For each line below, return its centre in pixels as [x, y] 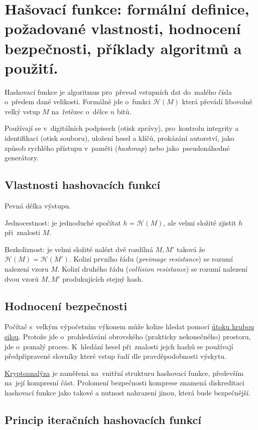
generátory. [22, 158]
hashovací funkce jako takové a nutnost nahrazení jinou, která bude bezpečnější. [127, 392]
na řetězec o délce [80, 111]
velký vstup [22, 111]
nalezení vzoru [27, 269]
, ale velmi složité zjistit [200, 222]
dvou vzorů [22, 278]
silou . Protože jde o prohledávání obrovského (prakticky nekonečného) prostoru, [128, 336]
